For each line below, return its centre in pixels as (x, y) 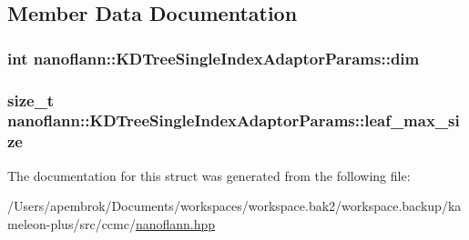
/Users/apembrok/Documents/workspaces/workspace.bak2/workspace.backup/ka (234, 206)
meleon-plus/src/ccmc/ (71, 223)
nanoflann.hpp (175, 223)
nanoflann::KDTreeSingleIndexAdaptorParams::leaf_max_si (234, 120)
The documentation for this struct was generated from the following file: (209, 175)
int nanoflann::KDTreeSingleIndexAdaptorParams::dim (214, 58)
